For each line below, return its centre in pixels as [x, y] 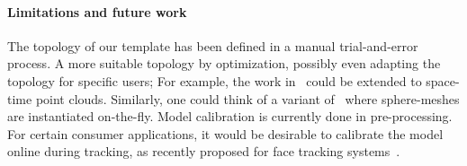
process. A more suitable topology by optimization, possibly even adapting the [224, 63]
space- [443, 80]
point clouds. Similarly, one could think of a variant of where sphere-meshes [247, 98]
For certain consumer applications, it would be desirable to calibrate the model [225, 133]
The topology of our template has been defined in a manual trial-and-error [213, 45]
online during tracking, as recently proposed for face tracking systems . [204, 151]
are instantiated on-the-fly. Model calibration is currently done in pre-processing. [230, 116]
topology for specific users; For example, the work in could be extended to [215, 80]
